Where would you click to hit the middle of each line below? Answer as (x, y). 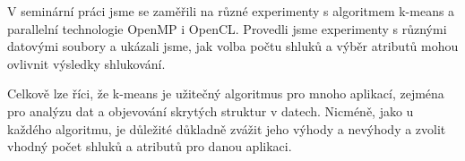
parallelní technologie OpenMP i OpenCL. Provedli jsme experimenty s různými (227, 28)
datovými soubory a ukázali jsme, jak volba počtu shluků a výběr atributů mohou (233, 46)
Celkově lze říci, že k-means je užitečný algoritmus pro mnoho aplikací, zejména (226, 93)
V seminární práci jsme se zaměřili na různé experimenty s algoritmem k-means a (231, 11)
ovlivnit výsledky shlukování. (86, 63)
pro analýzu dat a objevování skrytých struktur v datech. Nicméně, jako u (211, 110)
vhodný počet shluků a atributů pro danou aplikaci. (150, 146)
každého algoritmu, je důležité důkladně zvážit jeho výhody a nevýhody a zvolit (227, 128)
